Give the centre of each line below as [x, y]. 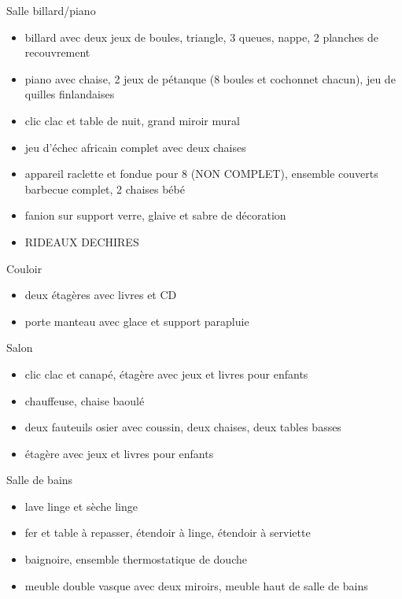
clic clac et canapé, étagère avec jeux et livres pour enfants [166, 373]
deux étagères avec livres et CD [101, 295]
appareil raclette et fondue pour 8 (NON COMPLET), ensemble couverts [201, 174]
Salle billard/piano [51, 10]
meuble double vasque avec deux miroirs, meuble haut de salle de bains [196, 585]
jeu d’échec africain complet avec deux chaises [135, 147]
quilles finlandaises [70, 94]
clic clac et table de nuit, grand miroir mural [132, 120]
